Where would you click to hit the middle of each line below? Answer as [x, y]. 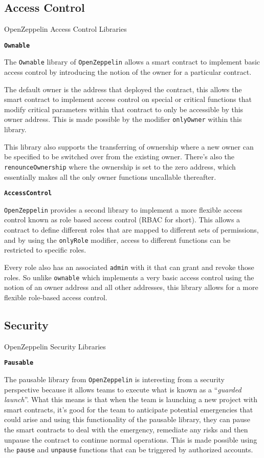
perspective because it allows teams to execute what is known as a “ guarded [123, 389]
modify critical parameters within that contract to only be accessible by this [124, 109]
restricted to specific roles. [45, 250]
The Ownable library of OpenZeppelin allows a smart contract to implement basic [132, 62]
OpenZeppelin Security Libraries [55, 346]
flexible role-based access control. [56, 297]
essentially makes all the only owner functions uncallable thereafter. [110, 176]
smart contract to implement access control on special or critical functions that [128, 99]
